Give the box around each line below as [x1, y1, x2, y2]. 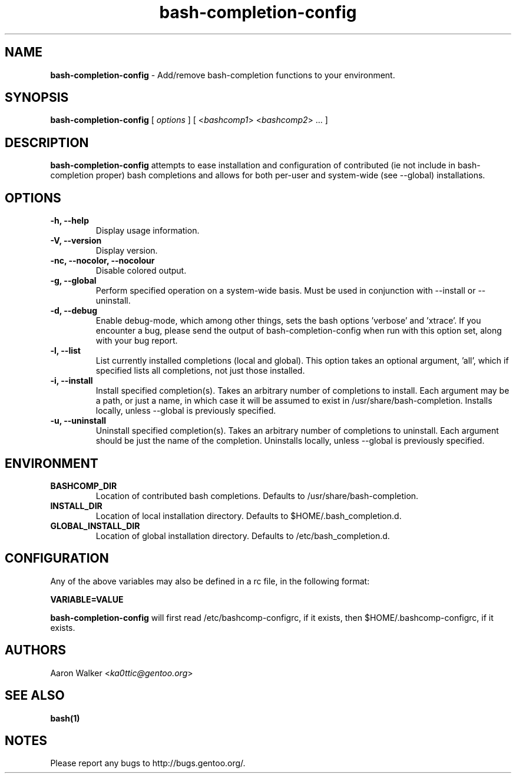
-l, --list [50, 345, 81, 356]
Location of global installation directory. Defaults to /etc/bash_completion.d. [95, 530, 390, 541]
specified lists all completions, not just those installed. [95, 365, 305, 376]
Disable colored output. [95, 265, 187, 276]
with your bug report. [95, 335, 178, 346]
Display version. [95, 245, 158, 256]
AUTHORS [5, 643, 67, 658]
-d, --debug [50, 305, 97, 316]
